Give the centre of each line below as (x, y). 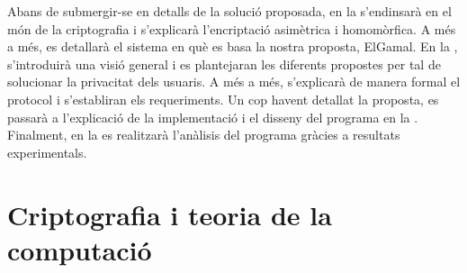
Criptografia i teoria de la (170, 214)
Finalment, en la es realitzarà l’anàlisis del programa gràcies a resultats (204, 135)
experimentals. (47, 152)
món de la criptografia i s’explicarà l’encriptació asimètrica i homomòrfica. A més (232, 28)
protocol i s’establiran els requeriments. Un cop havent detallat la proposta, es (223, 99)
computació (80, 249)
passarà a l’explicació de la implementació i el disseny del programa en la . (213, 117)
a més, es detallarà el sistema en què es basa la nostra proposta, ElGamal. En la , (233, 46)
